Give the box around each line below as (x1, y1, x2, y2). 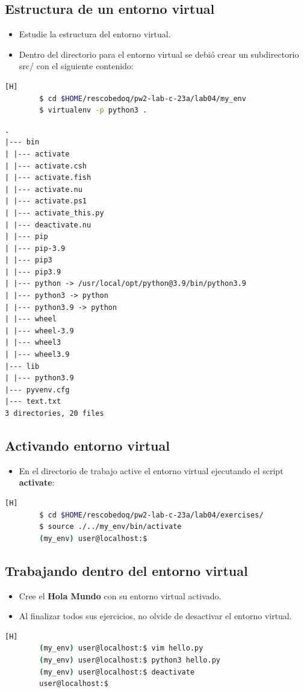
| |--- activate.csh (5, 161, 87, 170)
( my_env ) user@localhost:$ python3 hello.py (39, 655, 220, 664)
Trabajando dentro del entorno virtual (5, 561, 248, 579)
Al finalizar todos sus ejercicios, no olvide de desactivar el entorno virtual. (19, 610, 292, 622)
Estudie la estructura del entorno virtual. (19, 28, 171, 40)
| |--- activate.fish (5, 173, 92, 182)
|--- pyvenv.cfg (5, 385, 70, 394)
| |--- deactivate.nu (5, 220, 92, 229)
